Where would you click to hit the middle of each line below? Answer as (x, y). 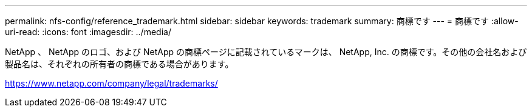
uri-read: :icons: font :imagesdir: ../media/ (88, 32)
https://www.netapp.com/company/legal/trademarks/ (111, 83)
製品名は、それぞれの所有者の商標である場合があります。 (119, 64)
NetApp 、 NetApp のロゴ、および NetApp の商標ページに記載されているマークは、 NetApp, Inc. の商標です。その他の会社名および (266, 52)
